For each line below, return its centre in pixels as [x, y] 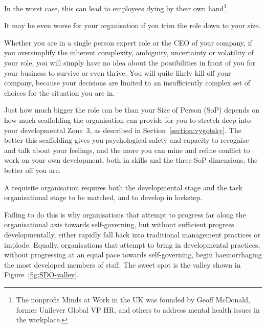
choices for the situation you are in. [60, 92]
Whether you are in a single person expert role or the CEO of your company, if [128, 42]
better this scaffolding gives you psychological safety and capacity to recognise [127, 140]
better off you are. [32, 170]
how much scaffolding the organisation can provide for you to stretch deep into [128, 120]
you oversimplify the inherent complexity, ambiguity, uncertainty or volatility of [129, 52]
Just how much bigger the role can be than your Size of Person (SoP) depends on [132, 110]
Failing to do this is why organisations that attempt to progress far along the [125, 214]
